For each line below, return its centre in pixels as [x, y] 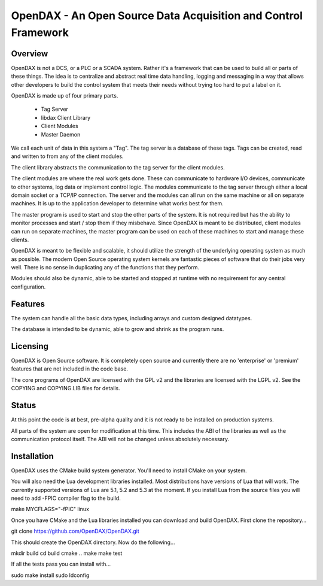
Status [24, 406]
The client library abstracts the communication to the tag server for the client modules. [118, 167]
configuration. [28, 287]
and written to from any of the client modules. [67, 156]
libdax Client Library [66, 117]
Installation [32, 456]
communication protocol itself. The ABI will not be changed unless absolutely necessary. [120, 439]
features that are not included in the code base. [70, 369]
